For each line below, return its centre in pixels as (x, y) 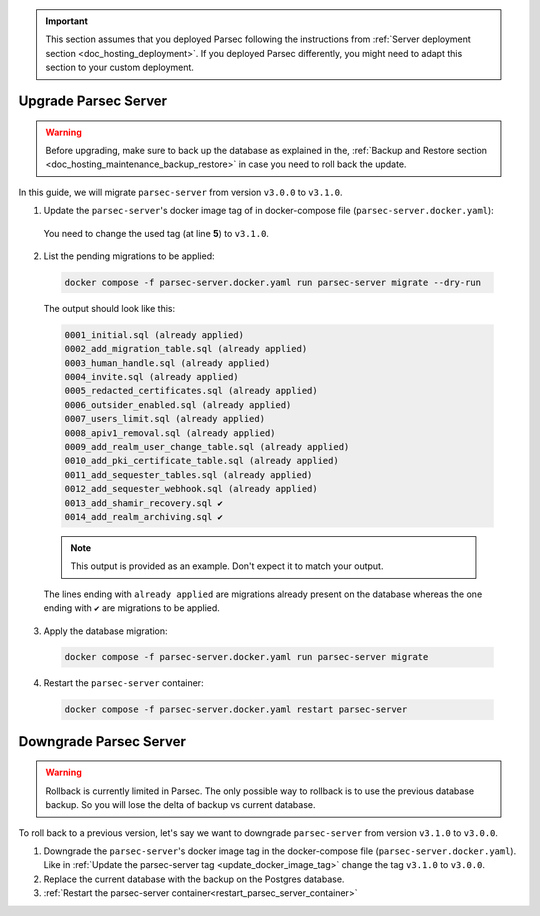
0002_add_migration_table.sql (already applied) (186, 349)
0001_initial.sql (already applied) (154, 334)
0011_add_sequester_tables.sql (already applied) (188, 474)
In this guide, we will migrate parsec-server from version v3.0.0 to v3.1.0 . (180, 192)
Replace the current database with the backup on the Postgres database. (194, 879)
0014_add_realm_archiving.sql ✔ (144, 516)
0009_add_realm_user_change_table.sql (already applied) (207, 446)
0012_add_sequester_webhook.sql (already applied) (191, 489)
